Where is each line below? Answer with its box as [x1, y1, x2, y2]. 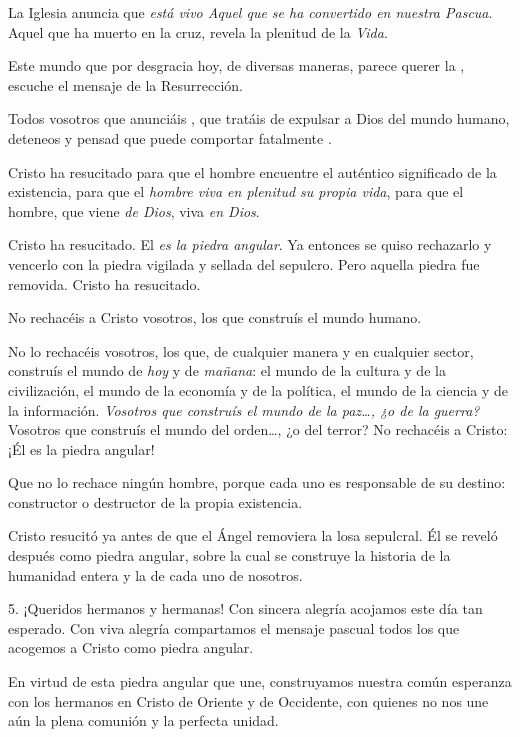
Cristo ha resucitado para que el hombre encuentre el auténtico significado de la [8, 161, 497, 182]
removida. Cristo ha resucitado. [8, 273, 201, 294]
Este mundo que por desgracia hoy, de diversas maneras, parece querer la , [8, 55, 465, 76]
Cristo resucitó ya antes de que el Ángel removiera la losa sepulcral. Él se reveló [8, 525, 498, 546]
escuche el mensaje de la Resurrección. [8, 74, 243, 95]
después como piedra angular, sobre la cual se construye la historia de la [8, 545, 451, 566]
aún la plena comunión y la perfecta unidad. [8, 710, 279, 731]
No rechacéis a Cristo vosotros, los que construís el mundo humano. [8, 307, 422, 328]
